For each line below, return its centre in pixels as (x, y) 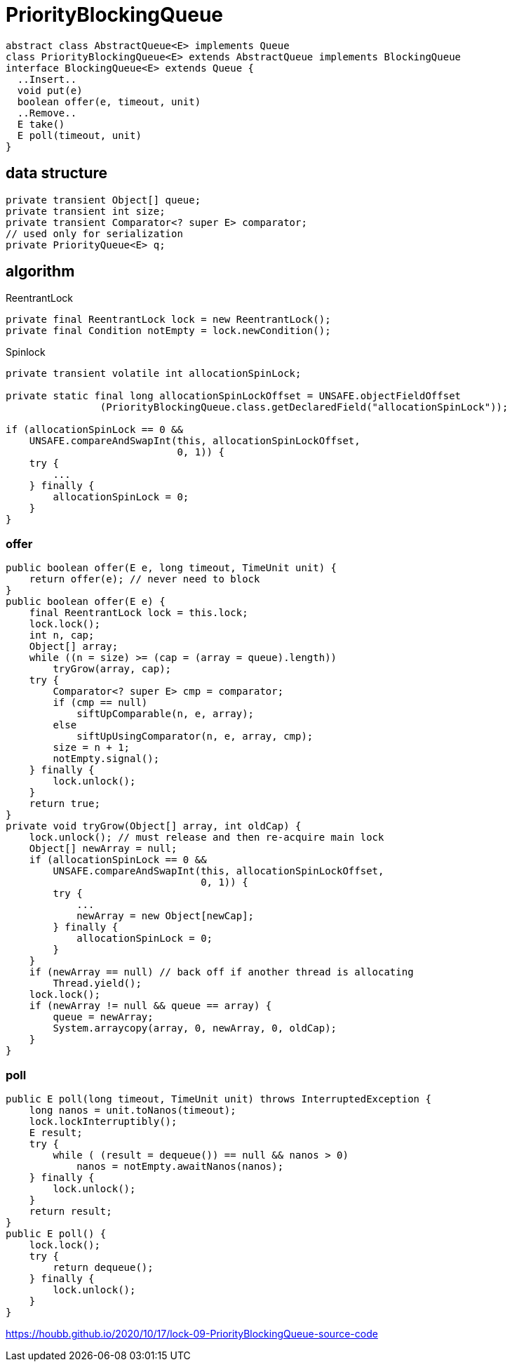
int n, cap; (62, 635)
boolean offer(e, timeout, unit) (109, 101)
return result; (70, 1211)
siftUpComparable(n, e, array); (166, 714)
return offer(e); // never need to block (144, 579)
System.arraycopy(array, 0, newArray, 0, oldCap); (195, 1028)
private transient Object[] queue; (103, 200)
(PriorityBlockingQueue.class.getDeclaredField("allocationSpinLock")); (304, 407)
